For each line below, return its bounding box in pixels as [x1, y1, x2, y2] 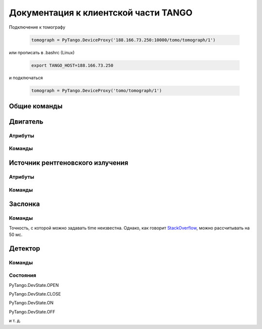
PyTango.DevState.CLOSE [9, 291, 61, 297]
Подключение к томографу [9, 24, 65, 30]
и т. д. [9, 318, 21, 324]
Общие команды [9, 102, 63, 110]
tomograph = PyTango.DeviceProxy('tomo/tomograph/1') [31, 88, 162, 94]
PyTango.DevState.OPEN [9, 282, 59, 288]
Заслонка [9, 200, 40, 208]
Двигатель [9, 117, 44, 125]
